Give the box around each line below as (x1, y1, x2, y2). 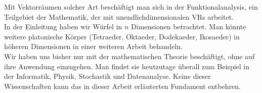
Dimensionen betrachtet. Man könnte (131, 21, 246, 32)
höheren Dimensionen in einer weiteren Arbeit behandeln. (4, 41, 183, 52)
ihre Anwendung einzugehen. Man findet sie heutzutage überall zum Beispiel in (4, 61, 249, 71)
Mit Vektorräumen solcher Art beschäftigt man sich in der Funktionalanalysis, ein (4, 2, 258, 12)
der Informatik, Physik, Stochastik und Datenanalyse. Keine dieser (4, 71, 211, 81)
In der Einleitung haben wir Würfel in (4, 21, 122, 32)
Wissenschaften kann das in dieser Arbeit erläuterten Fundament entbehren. (4, 80, 241, 91)
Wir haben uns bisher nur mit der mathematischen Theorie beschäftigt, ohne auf (4, 51, 255, 61)
